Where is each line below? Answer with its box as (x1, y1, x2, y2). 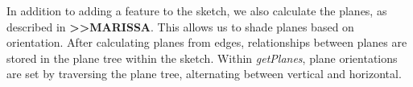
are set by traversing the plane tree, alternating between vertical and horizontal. (6, 65, 402, 82)
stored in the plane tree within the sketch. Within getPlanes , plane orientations (6, 49, 398, 66)
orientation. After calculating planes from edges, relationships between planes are (6, 34, 407, 51)
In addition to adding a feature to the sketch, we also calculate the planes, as (6, 2, 387, 19)
